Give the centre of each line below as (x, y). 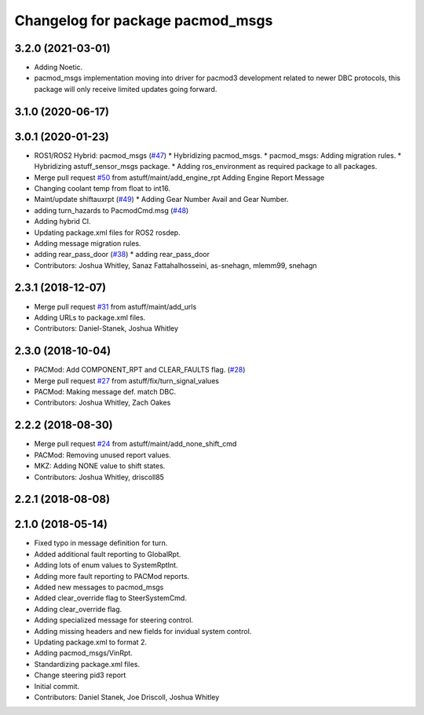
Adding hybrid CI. (62, 222)
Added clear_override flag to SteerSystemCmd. (111, 598)
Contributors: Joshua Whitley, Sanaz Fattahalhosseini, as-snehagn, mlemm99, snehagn (175, 265)
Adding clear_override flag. (78, 609)
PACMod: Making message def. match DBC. (105, 392)
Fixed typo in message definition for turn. (101, 543)
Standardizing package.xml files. (87, 664)
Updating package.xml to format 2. (90, 642)
